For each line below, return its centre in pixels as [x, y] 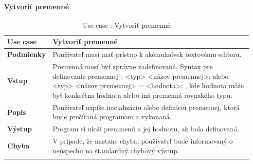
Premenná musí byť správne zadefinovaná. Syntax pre [133, 66]
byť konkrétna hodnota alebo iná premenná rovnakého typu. [143, 95]
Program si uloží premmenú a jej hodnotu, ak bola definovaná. [146, 129]
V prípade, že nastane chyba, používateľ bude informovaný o [143, 140]
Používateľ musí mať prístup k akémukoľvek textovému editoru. [147, 54]
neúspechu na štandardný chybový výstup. [116, 150]
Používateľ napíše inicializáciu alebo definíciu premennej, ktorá [146, 107]
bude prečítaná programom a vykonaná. [112, 117]
